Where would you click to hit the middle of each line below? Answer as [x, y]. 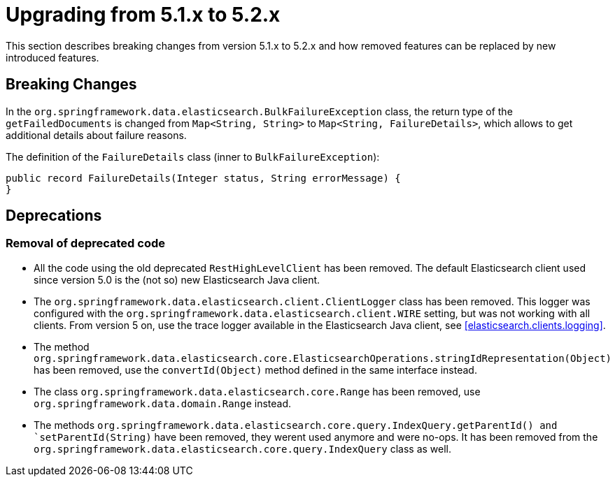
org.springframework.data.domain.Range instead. [163, 403]
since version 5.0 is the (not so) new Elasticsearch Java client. [177, 279]
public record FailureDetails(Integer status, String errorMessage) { [203, 178]
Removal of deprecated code [85, 243]
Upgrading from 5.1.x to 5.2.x [143, 15]
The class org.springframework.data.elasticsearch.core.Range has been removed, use [257, 391]
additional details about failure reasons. [96, 135]
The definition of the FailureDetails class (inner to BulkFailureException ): [193, 156]
